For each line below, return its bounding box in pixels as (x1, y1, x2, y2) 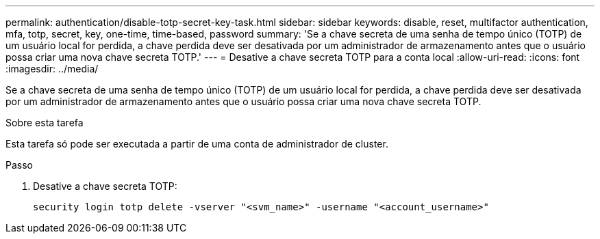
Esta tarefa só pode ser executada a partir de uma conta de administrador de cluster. (5, 138, 388, 150)
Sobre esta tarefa (5, 117, 84, 128)
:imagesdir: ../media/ (5, 63, 99, 74)
